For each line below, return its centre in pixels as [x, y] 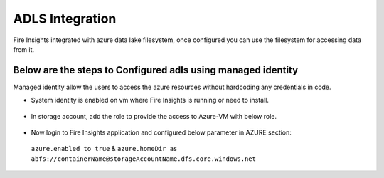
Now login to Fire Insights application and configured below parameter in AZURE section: [161, 132]
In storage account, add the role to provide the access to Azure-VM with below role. [154, 116]
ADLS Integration [65, 19]
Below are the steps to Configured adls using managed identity [156, 70]
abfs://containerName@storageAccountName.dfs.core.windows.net [143, 159]
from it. [24, 49]
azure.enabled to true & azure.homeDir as [104, 149]
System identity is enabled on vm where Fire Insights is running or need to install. [150, 100]
